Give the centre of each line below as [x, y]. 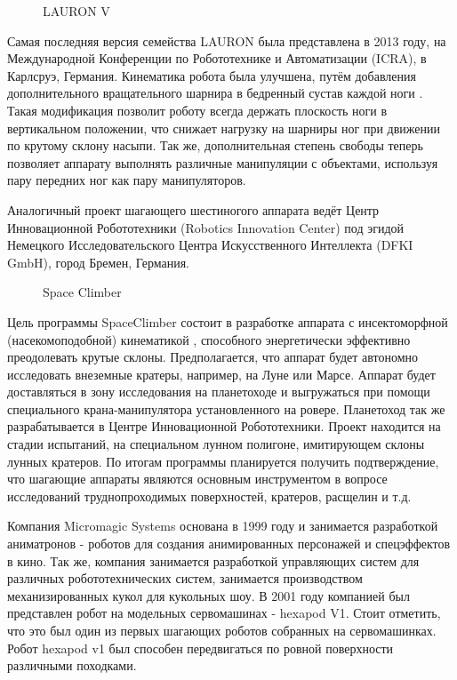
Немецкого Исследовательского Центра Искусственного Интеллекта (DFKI [210, 245]
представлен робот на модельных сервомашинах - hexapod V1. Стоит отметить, [224, 613]
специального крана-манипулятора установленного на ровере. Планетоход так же [226, 408]
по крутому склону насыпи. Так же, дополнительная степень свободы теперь [215, 145]
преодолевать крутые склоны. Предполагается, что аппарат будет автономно [213, 357]
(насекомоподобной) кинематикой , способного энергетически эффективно [209, 339]
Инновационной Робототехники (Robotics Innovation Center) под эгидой [206, 227]
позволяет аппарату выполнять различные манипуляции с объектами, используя [223, 162]
